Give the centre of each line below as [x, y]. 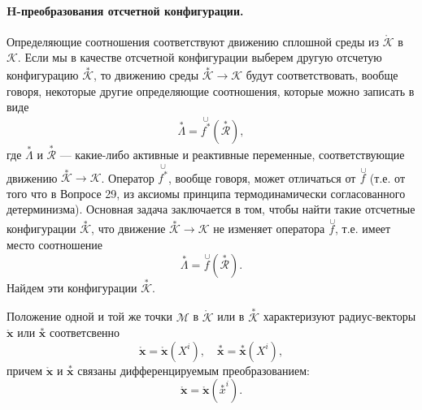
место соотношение [55, 244]
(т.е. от [387, 177]
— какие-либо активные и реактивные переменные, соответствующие [232, 154]
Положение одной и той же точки [90, 316]
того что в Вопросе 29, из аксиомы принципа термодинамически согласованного [206, 193]
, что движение [128, 229]
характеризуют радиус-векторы [339, 316]
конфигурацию [43, 75]
